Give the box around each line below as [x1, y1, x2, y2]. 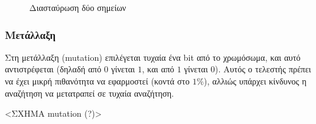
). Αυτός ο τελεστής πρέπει [215, 63, 311, 75]
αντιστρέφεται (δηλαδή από [5, 63, 101, 75]
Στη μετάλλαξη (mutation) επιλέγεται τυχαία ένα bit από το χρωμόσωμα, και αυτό [5, 50, 301, 63]
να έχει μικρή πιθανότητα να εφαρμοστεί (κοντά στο [5, 75, 190, 87]
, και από [142, 63, 174, 75]
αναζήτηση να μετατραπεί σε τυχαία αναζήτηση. [5, 86, 174, 99]
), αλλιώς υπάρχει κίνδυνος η [204, 75, 307, 87]
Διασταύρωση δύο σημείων [29, 1, 126, 13]
